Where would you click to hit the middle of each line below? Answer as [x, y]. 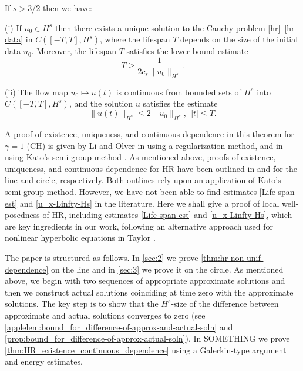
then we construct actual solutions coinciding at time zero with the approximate [149, 292]
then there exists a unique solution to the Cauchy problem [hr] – [170, 27]
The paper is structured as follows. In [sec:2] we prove [102, 257]
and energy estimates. [44, 361]
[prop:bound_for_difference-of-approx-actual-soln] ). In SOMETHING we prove [147, 338]
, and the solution [101, 103]
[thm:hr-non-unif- [232, 257]
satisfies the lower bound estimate [187, 51]
